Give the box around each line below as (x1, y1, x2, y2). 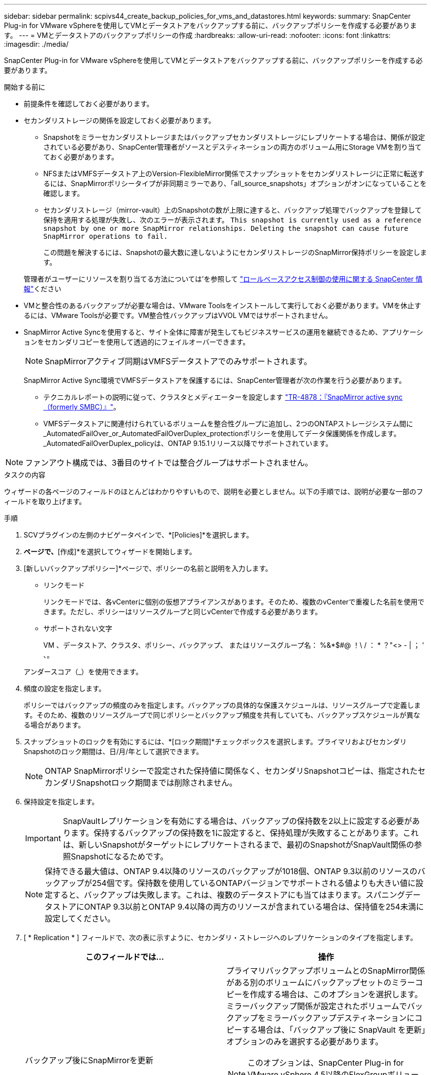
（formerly (43, 403, 78, 411)
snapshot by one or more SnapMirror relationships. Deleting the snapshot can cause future (43, 224, 408, 232)
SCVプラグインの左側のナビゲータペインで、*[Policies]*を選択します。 (24, 531, 253, 539)
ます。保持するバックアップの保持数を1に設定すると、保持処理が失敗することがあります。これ (70, 828, 419, 838)
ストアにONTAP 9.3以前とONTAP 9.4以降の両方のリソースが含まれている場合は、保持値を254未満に (53, 902, 424, 912)
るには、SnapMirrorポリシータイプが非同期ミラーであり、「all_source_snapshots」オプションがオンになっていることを (43, 179, 427, 188)
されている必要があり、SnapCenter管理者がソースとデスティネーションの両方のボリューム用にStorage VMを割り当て (43, 143, 422, 151)
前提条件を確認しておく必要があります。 (24, 99, 154, 108)
